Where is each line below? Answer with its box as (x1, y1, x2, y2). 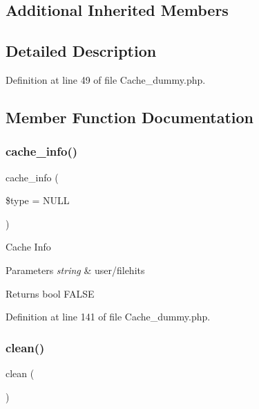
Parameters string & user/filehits (6, 262, 145, 277)
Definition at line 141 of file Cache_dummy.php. (6, 309, 211, 324)
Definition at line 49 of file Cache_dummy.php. (6, 72, 206, 87)
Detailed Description (6, 40, 157, 62)
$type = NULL (6, 193, 70, 208)
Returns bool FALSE (6, 286, 95, 300)
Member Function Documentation (6, 106, 254, 127)
